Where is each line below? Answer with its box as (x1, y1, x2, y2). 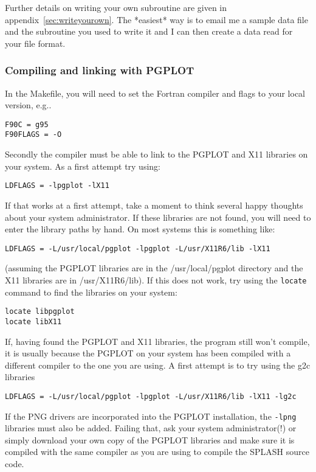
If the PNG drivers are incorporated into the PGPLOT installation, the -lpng (5, 409, 297, 422)
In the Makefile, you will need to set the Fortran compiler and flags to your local (5, 86, 306, 99)
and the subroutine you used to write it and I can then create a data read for (5, 25, 293, 38)
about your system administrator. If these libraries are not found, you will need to (5, 210, 311, 223)
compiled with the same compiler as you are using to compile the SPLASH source (5, 445, 309, 458)
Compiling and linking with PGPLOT (5, 63, 194, 78)
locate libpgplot (5, 307, 75, 316)
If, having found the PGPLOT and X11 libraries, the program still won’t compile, (5, 335, 310, 347)
